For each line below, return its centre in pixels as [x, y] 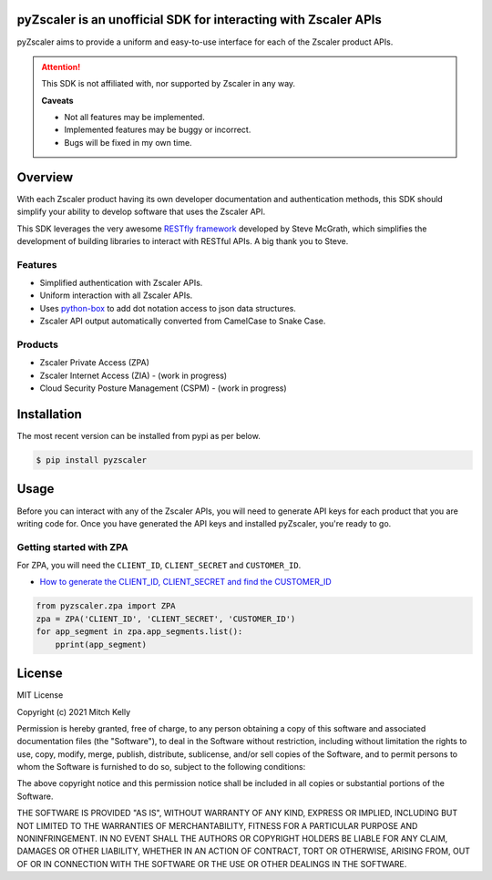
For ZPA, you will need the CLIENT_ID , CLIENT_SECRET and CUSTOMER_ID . [159, 566]
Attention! [61, 67]
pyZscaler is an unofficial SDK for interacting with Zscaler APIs [200, 20]
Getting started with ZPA [72, 547]
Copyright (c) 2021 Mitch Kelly [74, 711]
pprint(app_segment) [101, 644]
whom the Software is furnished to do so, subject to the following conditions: [161, 767]
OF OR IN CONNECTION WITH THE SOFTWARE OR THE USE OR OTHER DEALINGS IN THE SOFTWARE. [212, 864]
